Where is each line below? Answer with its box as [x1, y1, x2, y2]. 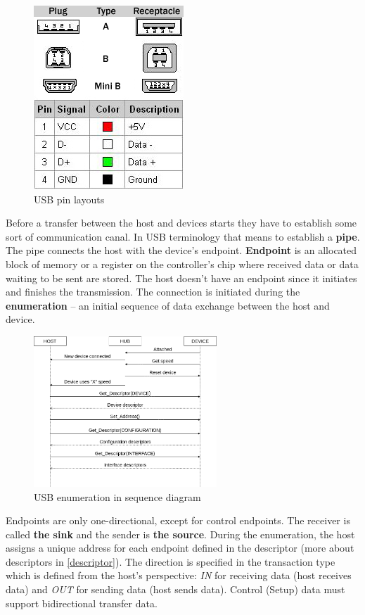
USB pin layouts [34, 191, 105, 206]
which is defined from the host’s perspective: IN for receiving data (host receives [6, 568, 352, 583]
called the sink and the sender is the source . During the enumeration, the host [6, 526, 355, 541]
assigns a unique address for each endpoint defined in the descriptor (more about [6, 540, 354, 555]
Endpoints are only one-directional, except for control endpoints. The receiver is [6, 513, 350, 528]
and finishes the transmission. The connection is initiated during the [6, 284, 300, 299]
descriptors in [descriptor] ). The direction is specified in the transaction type [6, 554, 335, 569]
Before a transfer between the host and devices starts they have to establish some [6, 215, 357, 230]
